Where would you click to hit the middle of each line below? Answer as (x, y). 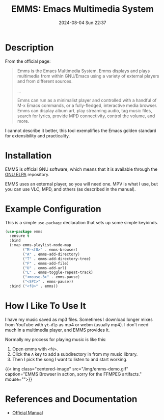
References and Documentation (71, 399)
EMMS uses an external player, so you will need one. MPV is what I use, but (82, 184)
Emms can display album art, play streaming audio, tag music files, (84, 110)
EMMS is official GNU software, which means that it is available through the (82, 169)
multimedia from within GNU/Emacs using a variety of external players (88, 76)
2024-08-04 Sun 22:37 (82, 23)
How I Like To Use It (46, 306)
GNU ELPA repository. (27, 174)
